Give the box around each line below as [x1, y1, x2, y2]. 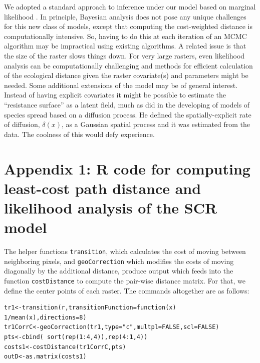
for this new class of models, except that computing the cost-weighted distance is [4, 21, 252, 31]
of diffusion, [4, 119, 40, 129]
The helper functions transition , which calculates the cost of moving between [4, 246, 246, 256]
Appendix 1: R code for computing [4, 158, 250, 178]
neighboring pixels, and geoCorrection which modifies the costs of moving [4, 255, 234, 266]
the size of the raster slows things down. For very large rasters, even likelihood [4, 50, 245, 60]
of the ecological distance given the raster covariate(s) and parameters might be [4, 70, 248, 80]
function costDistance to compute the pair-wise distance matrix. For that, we [4, 275, 245, 285]
